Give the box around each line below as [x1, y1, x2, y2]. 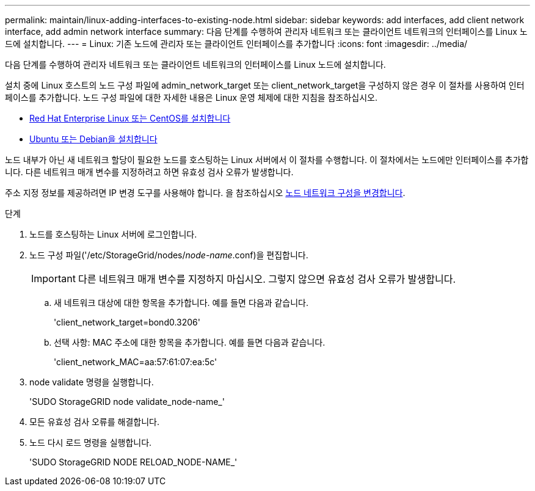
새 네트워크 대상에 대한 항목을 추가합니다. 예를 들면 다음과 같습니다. [54, 297, 309, 308]
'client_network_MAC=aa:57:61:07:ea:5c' [54, 357, 217, 367]
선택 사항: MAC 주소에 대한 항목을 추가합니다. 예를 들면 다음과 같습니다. [54, 337, 326, 347]
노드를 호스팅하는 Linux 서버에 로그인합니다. [29, 229, 197, 239]
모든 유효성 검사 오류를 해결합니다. [29, 416, 159, 427]
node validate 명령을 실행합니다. [29, 377, 154, 387]
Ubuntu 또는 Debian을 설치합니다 [29, 134, 158, 144]
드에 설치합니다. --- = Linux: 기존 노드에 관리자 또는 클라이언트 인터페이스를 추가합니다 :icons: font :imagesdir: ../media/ [5, 38, 468, 49]
